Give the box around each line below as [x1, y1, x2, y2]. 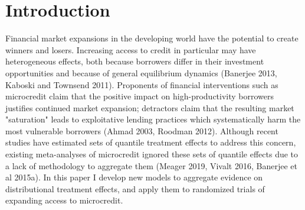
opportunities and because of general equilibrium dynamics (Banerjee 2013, [5, 66, 277, 79]
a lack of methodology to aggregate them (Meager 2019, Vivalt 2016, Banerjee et [5, 159, 297, 172]
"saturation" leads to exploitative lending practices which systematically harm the [5, 113, 301, 125]
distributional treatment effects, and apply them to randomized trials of [5, 182, 265, 195]
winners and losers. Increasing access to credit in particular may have [5, 43, 256, 56]
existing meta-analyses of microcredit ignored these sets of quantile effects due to [5, 148, 299, 160]
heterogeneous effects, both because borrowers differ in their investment [5, 55, 264, 67]
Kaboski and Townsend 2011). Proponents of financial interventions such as [5, 78, 278, 91]
